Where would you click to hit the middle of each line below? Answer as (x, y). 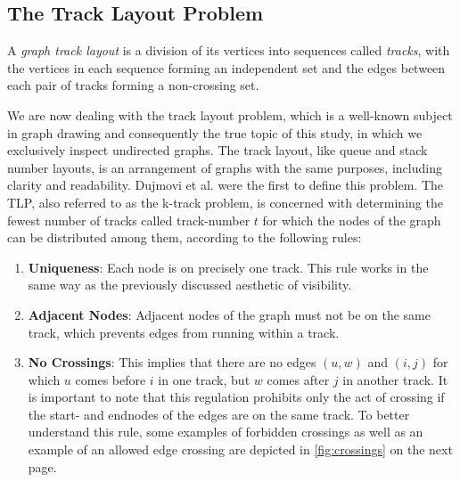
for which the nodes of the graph (352, 220)
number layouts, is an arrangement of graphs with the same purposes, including (225, 167)
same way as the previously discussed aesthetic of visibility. (190, 285)
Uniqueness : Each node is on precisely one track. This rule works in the (228, 267)
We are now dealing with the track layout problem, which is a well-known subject (230, 114)
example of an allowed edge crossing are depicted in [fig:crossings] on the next (240, 449)
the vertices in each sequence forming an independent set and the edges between (226, 67)
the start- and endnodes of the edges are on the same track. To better (219, 414)
